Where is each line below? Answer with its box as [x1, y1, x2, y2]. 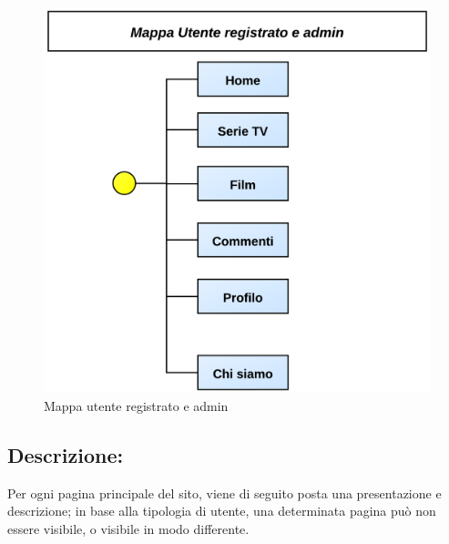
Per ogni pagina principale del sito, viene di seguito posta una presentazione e [7, 483, 442, 502]
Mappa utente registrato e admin [44, 395, 229, 415]
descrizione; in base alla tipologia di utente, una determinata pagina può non [7, 501, 436, 520]
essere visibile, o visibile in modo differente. [7, 518, 250, 538]
